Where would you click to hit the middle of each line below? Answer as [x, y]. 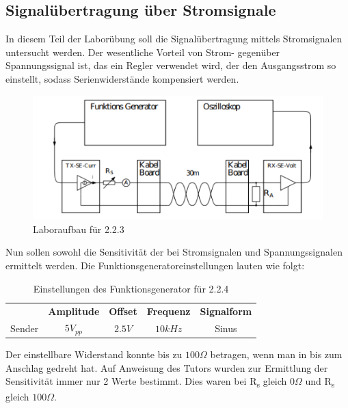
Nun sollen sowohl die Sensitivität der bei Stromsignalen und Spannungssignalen [174, 252]
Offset [123, 311]
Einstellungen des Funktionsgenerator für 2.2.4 [131, 288]
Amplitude [74, 311]
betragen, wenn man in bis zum [276, 354]
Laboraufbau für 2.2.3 [79, 229]
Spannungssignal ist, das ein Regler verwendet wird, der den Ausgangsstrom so [171, 65]
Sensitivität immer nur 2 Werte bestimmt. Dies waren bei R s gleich [146, 382]
